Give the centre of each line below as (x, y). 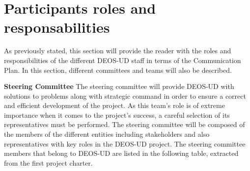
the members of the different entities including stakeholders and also (107, 134)
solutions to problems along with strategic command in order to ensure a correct (125, 96)
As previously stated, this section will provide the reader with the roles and (118, 51)
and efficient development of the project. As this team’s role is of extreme (114, 105)
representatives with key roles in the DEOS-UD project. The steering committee (125, 143)
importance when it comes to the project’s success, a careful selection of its (117, 115)
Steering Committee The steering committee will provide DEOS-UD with (119, 86)
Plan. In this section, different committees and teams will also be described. (118, 70)
